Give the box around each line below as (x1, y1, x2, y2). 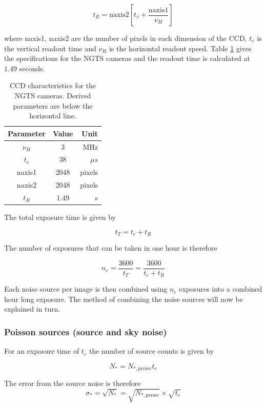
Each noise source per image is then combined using (4, 283, 168, 294)
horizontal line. (29, 110, 76, 121)
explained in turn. (4, 303, 60, 314)
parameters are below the (13, 100, 93, 111)
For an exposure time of (4, 345, 79, 356)
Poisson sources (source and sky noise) (4, 325, 167, 338)
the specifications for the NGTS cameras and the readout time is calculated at (4, 53, 250, 64)
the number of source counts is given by (89, 345, 214, 356)
